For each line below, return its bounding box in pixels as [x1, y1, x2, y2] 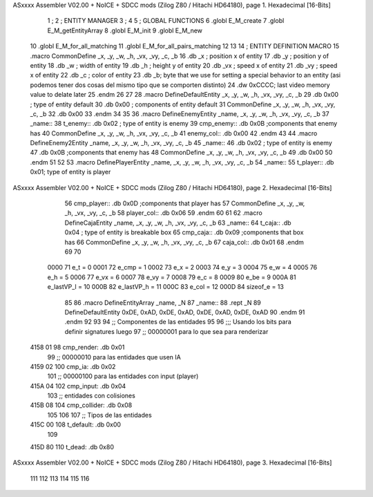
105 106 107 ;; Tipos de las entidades [47, 411, 152, 419]
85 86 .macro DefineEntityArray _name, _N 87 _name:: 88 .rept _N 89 [64, 298, 262, 307]
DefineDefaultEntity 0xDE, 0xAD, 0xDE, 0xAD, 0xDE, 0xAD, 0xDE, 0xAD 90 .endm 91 [64, 308, 305, 316]
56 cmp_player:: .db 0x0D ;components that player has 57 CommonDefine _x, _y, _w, [64, 199, 305, 207]
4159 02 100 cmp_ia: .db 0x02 [30, 362, 116, 371]
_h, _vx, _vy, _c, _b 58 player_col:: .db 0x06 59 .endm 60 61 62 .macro [64, 209, 262, 217]
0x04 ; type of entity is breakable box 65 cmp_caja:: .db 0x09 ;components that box [64, 228, 304, 236]
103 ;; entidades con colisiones [47, 391, 136, 400]
